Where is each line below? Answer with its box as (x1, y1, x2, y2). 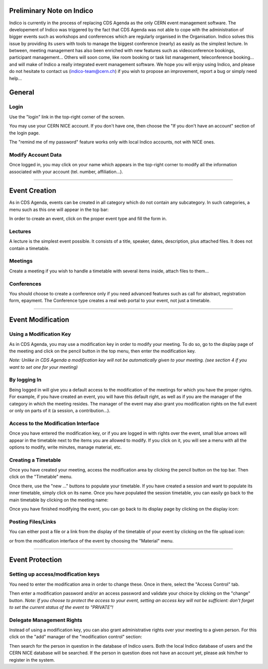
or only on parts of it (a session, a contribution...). (9, 407, 111, 414)
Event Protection (9, 556, 62, 564)
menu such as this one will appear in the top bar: (9, 206, 109, 212)
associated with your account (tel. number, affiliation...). (9, 169, 124, 175)
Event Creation (9, 187, 57, 195)
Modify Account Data (9, 151, 62, 158)
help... (9, 75, 22, 81)
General (9, 88, 35, 97)
